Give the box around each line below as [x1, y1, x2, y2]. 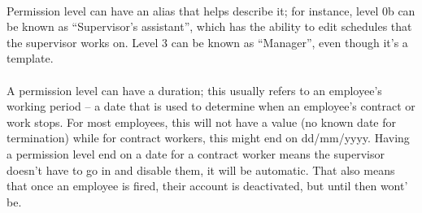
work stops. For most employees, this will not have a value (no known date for [7, 113, 396, 130]
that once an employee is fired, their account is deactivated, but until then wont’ [7, 177, 408, 194]
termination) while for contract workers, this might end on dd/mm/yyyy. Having [7, 129, 410, 146]
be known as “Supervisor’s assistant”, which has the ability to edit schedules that [7, 18, 412, 35]
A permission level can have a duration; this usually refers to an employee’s [7, 81, 382, 98]
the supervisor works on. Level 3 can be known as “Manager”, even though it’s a [7, 33, 408, 50]
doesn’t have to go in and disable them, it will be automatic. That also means [7, 161, 395, 178]
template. [7, 50, 54, 67]
